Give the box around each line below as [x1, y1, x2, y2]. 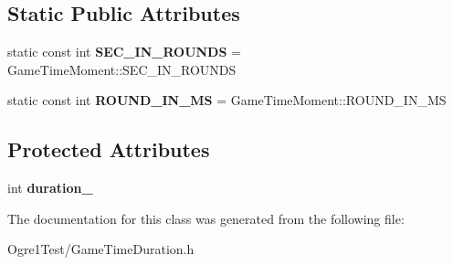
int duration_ [7, 178, 93, 197]
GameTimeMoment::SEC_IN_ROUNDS [7, 59, 237, 79]
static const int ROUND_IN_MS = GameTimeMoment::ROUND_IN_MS [7, 90, 447, 110]
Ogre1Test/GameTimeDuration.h [7, 239, 195, 259]
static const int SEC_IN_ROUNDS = [7, 42, 241, 61]
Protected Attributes [7, 135, 210, 164]
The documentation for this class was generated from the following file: [7, 208, 405, 228]
